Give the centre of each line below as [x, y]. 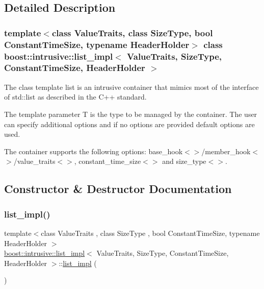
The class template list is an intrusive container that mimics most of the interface [131, 87]
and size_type [184, 161]
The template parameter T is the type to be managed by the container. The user [131, 114]
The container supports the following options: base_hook [94, 151]
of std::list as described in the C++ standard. [75, 97]
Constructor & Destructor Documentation [118, 189]
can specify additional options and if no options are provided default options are [129, 124]
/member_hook [226, 151]
